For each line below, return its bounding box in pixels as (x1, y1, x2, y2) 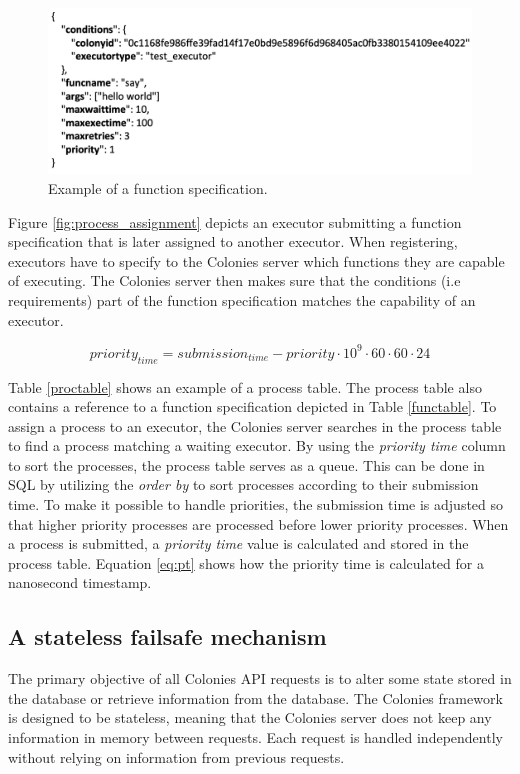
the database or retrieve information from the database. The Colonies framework (8, 687, 503, 708)
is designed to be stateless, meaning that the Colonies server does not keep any (8, 707, 492, 728)
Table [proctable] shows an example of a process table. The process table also (8, 376, 482, 397)
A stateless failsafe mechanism (8, 621, 327, 652)
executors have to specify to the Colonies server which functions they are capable (8, 250, 505, 271)
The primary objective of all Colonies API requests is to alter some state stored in (8, 668, 512, 689)
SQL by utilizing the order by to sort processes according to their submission (8, 474, 479, 495)
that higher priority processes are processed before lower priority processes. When (8, 513, 509, 534)
